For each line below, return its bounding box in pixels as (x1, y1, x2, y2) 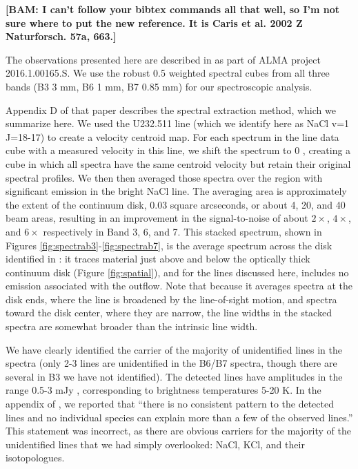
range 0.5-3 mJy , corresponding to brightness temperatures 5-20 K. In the (6, 383, 321, 397)
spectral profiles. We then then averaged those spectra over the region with (6, 170, 323, 184)
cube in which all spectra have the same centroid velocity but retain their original (6, 156, 351, 171)
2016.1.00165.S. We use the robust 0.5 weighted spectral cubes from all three (6, 66, 330, 80)
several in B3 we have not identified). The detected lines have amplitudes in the (6, 369, 343, 383)
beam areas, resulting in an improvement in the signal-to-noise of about (6, 211, 308, 225)
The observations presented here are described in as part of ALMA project (6, 52, 321, 66)
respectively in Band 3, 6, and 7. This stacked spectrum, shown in (43, 224, 322, 238)
